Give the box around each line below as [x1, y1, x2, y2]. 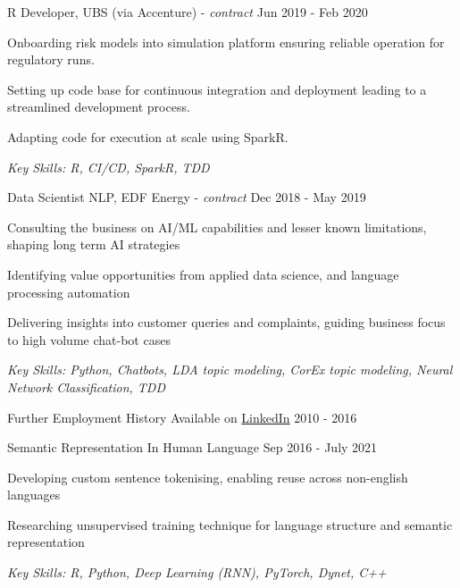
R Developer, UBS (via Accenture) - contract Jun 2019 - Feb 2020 [7, 3, 368, 21]
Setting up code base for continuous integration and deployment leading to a [7, 80, 427, 98]
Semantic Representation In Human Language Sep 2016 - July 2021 [7, 438, 378, 457]
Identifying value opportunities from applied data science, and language [7, 265, 399, 283]
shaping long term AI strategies [7, 235, 180, 254]
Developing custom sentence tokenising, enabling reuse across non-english [7, 467, 408, 486]
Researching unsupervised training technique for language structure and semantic [7, 515, 453, 533]
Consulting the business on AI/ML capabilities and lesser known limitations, [7, 217, 427, 236]
